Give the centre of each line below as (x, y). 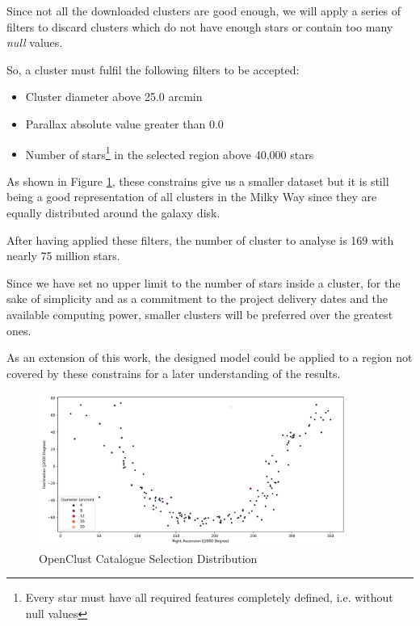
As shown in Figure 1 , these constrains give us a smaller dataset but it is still (198, 181)
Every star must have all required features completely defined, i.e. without (209, 597)
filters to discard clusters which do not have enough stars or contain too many (200, 26)
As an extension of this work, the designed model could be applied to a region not (210, 357)
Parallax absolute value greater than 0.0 (124, 123)
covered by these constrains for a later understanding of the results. (174, 373)
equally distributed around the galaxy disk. (113, 212)
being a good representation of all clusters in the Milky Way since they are (192, 197)
